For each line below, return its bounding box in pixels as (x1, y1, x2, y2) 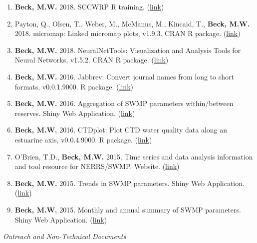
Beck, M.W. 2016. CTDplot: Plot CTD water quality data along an (14, 124, 228, 135)
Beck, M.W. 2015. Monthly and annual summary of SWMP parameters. (14, 204, 241, 214)
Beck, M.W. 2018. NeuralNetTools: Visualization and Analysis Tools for (14, 44, 241, 55)
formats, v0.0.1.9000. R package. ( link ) (14, 81, 133, 91)
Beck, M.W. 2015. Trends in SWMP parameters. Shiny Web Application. (14, 177, 245, 188)
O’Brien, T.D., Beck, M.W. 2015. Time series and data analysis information (14, 151, 253, 161)
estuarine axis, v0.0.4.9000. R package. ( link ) (14, 134, 152, 144)
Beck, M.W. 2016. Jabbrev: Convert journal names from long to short (14, 71, 234, 81)
